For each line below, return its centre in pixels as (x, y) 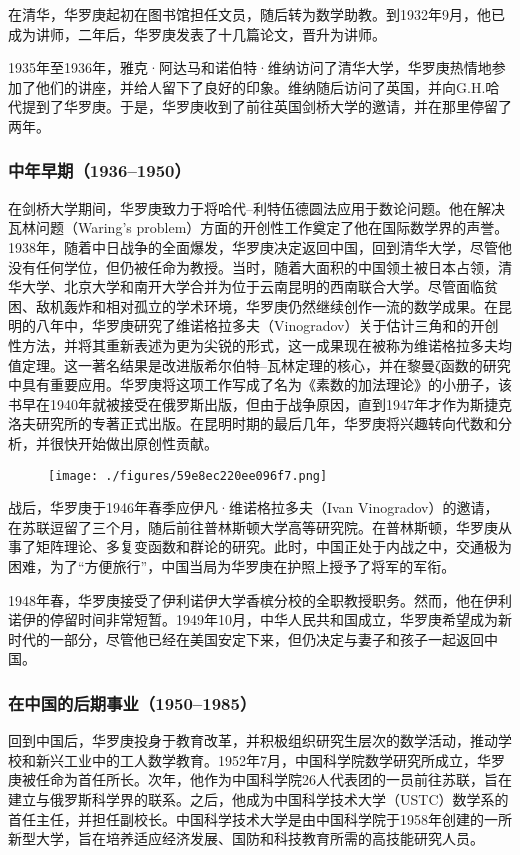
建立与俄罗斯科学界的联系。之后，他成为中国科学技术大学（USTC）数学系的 (258, 798)
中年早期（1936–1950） (99, 170)
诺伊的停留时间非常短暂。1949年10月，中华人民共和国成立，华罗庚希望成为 (253, 619)
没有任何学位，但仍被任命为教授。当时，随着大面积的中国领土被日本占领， (253, 266)
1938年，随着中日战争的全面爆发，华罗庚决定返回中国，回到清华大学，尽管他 (260, 246)
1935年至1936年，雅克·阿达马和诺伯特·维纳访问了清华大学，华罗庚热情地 (250, 67)
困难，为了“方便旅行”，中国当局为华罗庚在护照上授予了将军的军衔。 (232, 565)
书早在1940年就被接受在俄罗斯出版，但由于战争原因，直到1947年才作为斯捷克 (260, 403)
